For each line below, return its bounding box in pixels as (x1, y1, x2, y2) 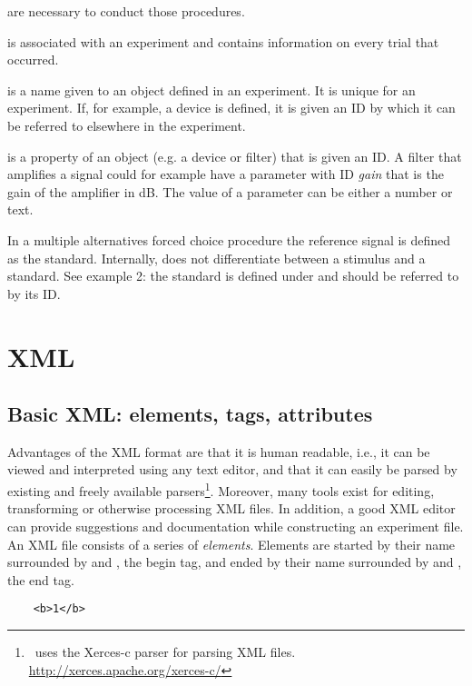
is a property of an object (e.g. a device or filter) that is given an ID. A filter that (7, 146, 462, 165)
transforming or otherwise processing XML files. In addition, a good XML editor (7, 499, 456, 518)
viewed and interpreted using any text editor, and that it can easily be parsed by (7, 460, 457, 479)
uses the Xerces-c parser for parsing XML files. (34, 641, 296, 661)
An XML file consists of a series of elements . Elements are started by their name (7, 534, 456, 553)
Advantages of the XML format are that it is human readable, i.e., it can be (7, 442, 430, 461)
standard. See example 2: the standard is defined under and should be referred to (7, 266, 459, 285)
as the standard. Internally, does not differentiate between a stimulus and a (7, 248, 426, 267)
